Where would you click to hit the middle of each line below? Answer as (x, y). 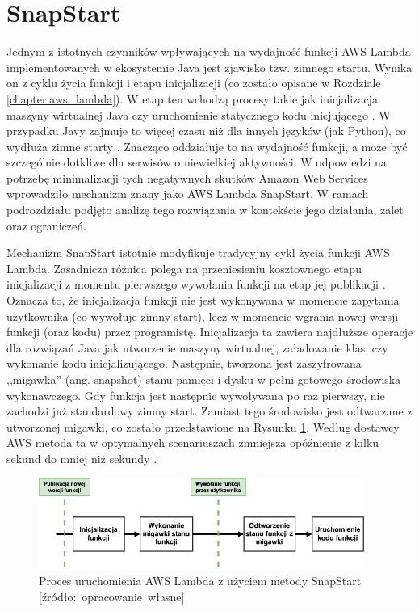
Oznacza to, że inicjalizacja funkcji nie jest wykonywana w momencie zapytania (203, 300)
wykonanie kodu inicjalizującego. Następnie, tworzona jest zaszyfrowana (184, 363)
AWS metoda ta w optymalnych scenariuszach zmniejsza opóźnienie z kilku (193, 442)
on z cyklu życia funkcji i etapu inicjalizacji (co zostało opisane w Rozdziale (194, 83)
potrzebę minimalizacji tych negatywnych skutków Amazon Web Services (187, 177)
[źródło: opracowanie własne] (112, 596)
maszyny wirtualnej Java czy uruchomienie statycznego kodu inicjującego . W (199, 114)
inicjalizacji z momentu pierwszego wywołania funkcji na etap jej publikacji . (196, 284)
